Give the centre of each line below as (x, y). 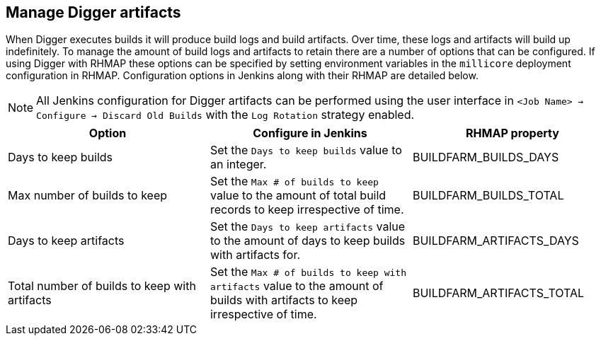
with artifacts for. (255, 255)
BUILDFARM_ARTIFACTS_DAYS (496, 241)
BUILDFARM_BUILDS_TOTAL (488, 196)
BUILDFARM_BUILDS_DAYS (486, 157)
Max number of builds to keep (88, 196)
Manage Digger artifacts (93, 12)
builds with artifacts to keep (284, 300)
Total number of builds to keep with (102, 286)
